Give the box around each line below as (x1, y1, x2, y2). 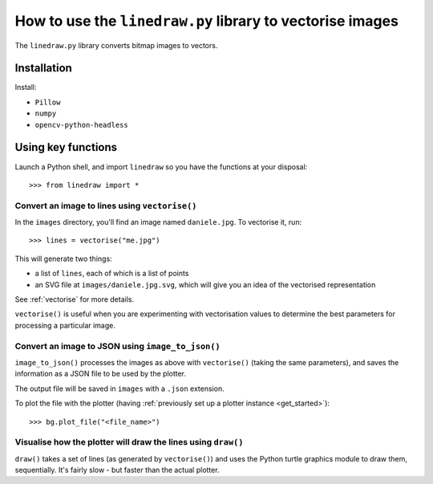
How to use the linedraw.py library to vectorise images (14, 12, 399, 30)
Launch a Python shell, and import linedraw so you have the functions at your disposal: (14, 161, 308, 172)
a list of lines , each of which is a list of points (34, 269, 189, 279)
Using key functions (14, 140, 118, 154)
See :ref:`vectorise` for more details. (14, 295, 135, 304)
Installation (14, 61, 72, 75)
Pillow (34, 97, 61, 107)
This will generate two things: (14, 254, 112, 263)
